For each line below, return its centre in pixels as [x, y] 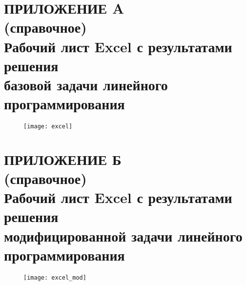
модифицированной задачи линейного [123, 235]
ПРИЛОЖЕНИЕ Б [63, 159]
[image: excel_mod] [55, 277]
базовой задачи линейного [86, 84]
